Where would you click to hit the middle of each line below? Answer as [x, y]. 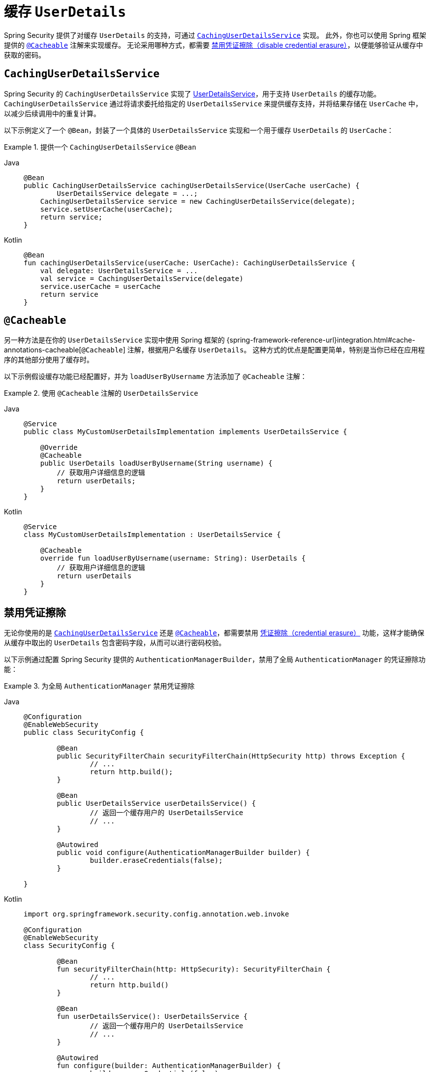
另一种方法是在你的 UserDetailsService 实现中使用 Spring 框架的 [114, 340]
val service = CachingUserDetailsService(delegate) [142, 278]
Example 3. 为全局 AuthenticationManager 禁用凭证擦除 [99, 686]
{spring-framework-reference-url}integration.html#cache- [321, 340]
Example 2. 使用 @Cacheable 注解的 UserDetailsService [101, 393]
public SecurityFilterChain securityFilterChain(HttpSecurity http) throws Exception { [231, 756]
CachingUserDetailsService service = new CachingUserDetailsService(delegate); [198, 201]
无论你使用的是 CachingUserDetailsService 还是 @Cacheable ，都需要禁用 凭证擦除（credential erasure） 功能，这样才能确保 [214, 633]
